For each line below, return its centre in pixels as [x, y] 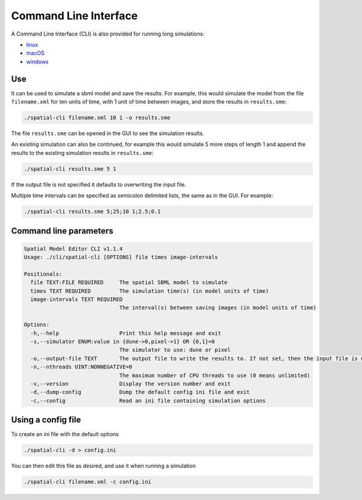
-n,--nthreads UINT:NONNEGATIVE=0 [81, 367]
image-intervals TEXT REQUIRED [77, 299]
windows [37, 62]
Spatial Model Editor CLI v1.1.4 [73, 248]
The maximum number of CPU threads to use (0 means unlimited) [215, 375]
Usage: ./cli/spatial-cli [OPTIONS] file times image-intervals [121, 257]
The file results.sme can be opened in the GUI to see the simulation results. [108, 133]
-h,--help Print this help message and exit [126, 333]
